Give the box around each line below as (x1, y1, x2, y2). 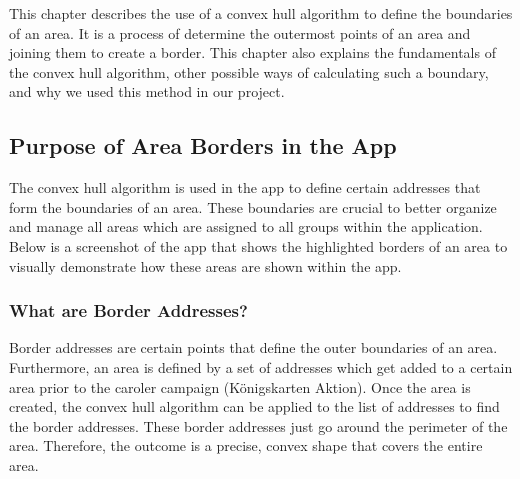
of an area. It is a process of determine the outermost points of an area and (9, 22, 471, 43)
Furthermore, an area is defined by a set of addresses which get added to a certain (9, 356, 513, 377)
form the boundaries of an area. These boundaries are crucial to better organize (9, 196, 497, 217)
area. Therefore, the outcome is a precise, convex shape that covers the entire (9, 435, 483, 456)
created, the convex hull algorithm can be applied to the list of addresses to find (9, 396, 500, 417)
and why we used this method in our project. (9, 81, 285, 102)
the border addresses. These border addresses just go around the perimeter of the (9, 415, 508, 436)
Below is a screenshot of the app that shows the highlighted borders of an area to (9, 235, 508, 256)
